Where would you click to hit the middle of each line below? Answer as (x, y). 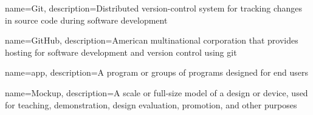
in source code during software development (86, 20)
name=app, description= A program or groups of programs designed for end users (157, 72)
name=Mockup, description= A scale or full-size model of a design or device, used (156, 92)
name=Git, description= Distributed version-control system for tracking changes (154, 8)
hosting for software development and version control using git (121, 52)
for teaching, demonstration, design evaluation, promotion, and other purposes (151, 104)
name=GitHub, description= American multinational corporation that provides (152, 40)
